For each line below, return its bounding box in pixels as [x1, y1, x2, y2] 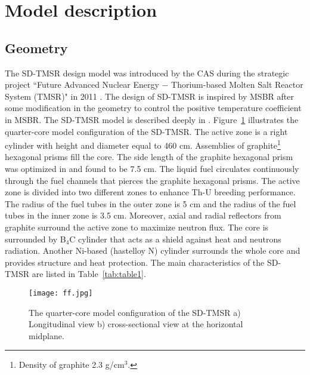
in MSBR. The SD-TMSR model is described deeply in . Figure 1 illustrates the [5, 113, 299, 125]
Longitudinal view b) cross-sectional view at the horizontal [29, 318, 243, 330]
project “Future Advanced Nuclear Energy [5, 78, 159, 91]
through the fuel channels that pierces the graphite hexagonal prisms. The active [5, 174, 300, 186]
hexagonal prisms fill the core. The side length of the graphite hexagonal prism [5, 150, 293, 163]
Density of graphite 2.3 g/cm [18, 358, 125, 371]
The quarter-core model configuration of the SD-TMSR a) [29, 306, 241, 318]
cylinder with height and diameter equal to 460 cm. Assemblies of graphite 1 [5, 137, 281, 151]
